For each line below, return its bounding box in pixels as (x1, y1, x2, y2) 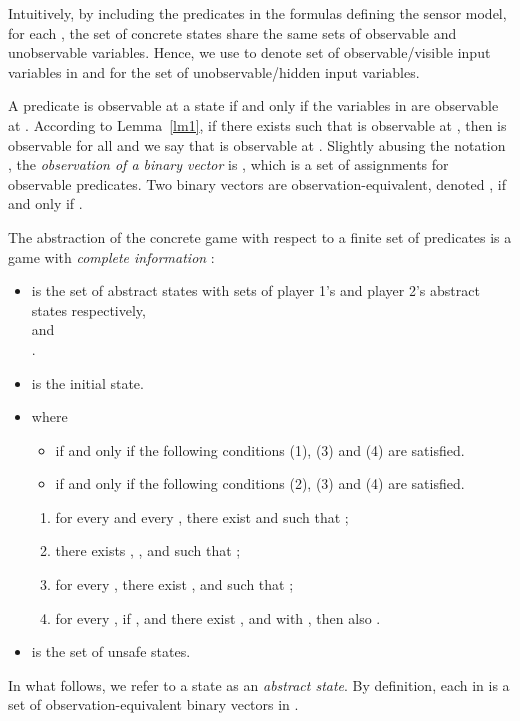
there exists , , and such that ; (55, 540, 241, 561)
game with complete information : (8, 246, 215, 267)
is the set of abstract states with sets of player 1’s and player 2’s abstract (31, 280, 480, 301)
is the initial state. (31, 372, 144, 393)
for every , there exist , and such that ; (55, 574, 294, 595)
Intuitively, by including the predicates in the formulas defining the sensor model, (8, 3, 507, 23)
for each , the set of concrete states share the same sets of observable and (8, 22, 457, 43)
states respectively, (31, 299, 146, 320)
